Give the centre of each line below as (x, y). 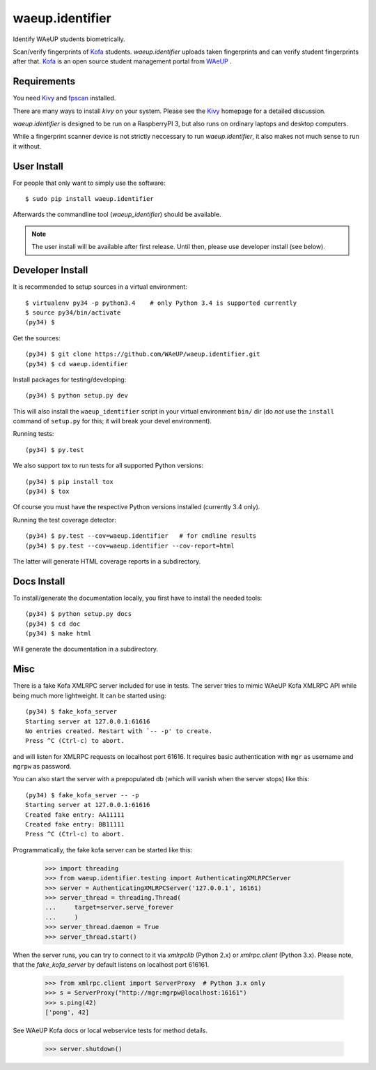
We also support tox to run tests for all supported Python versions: (108, 466)
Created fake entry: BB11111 (75, 824)
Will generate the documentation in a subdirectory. (86, 649)
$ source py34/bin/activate (73, 312)
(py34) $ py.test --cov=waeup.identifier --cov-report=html (130, 545)
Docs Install (39, 581)
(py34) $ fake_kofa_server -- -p (82, 795)
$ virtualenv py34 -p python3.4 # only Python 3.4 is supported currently (161, 303)
